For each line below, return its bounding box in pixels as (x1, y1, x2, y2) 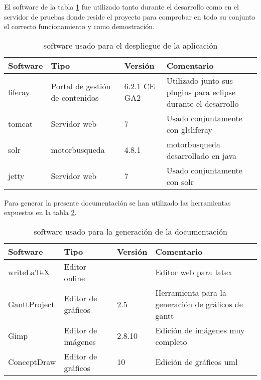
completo (155, 335, 187, 347)
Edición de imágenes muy (155, 324, 245, 336)
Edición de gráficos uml (155, 356, 238, 368)
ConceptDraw (8, 356, 56, 368)
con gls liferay (166, 123, 212, 135)
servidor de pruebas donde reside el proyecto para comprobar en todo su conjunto (4, 11, 255, 22)
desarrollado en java (166, 149, 237, 161)
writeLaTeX (8, 266, 50, 278)
